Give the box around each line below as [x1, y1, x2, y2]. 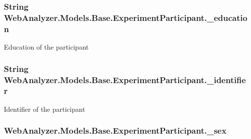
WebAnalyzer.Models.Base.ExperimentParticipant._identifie [4, 73, 246, 86]
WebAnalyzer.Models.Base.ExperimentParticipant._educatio [4, 11, 248, 23]
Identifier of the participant [4, 104, 85, 114]
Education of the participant [4, 42, 89, 52]
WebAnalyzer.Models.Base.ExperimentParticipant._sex [4, 124, 227, 137]
